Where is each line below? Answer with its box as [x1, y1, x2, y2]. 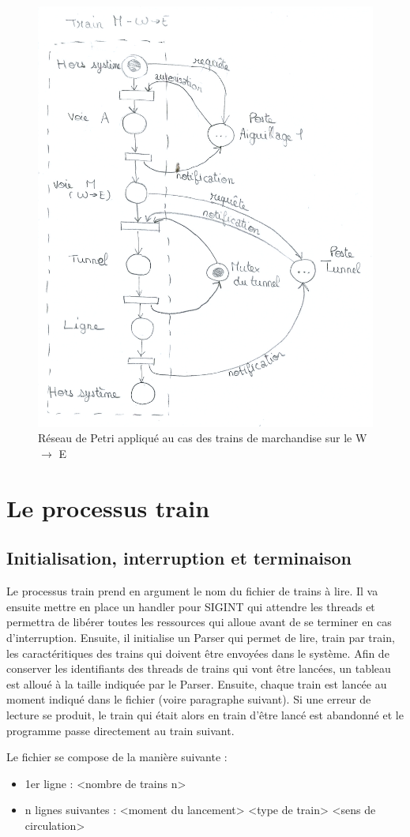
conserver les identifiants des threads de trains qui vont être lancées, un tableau [6, 660, 391, 677]
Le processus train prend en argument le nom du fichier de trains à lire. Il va [6, 583, 378, 599]
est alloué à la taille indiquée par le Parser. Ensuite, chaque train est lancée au [6, 675, 387, 692]
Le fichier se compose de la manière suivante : [6, 749, 228, 765]
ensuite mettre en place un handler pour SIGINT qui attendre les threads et [6, 598, 375, 614]
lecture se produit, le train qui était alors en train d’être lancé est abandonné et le [6, 706, 404, 723]
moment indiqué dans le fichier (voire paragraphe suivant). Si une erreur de [6, 691, 371, 708]
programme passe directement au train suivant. [6, 722, 235, 738]
